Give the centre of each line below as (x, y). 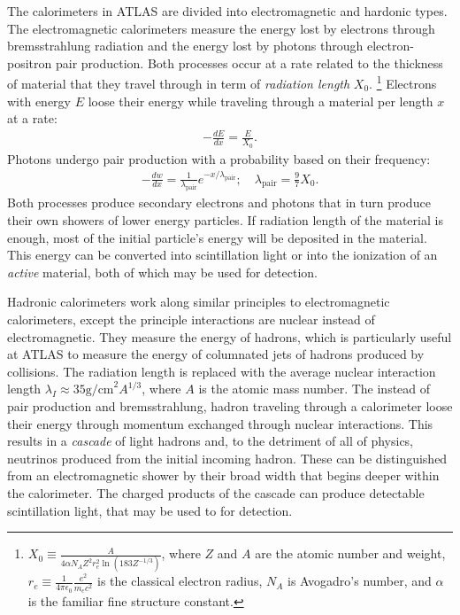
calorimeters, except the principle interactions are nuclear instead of (191, 319)
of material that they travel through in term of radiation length (179, 84)
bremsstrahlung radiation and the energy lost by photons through (185, 46)
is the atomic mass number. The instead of (314, 389)
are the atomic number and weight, (350, 553)
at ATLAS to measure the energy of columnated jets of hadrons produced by (216, 354)
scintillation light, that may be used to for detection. (150, 510)
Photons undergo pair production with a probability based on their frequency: (219, 158)
